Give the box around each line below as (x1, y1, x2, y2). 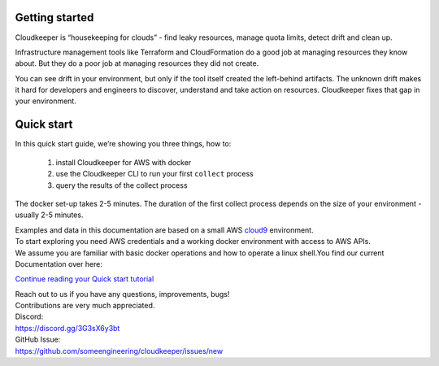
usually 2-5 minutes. (15, 210, 84, 220)
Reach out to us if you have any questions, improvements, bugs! (15, 289, 230, 298)
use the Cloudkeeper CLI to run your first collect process (55, 169, 254, 179)
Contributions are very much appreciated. (15, 301, 155, 311)
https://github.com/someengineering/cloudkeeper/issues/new (15, 346, 224, 355)
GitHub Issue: (15, 334, 61, 345)
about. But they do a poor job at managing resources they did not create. (15, 59, 259, 68)
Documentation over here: (15, 259, 103, 268)
